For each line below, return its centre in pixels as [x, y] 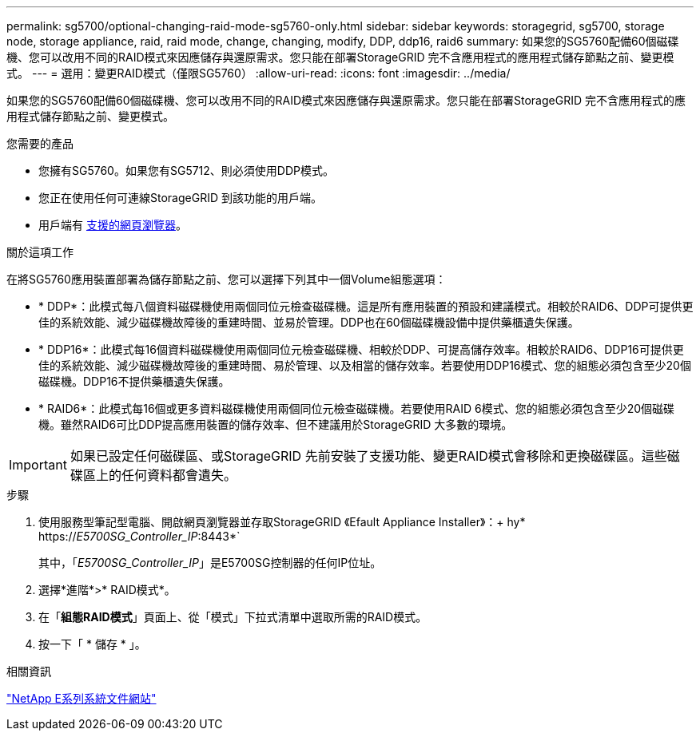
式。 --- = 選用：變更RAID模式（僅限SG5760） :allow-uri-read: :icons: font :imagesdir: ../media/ [259, 73]
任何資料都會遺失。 [179, 475]
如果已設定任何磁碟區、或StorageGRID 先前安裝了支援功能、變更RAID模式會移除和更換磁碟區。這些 [368, 456]
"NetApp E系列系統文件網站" [82, 698]
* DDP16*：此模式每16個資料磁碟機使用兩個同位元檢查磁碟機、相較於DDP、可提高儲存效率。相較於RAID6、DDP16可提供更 [361, 349]
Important [38, 465]
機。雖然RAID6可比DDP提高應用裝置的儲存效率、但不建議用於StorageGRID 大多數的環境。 [276, 424]
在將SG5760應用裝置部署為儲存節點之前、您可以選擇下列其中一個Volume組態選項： [227, 279]
